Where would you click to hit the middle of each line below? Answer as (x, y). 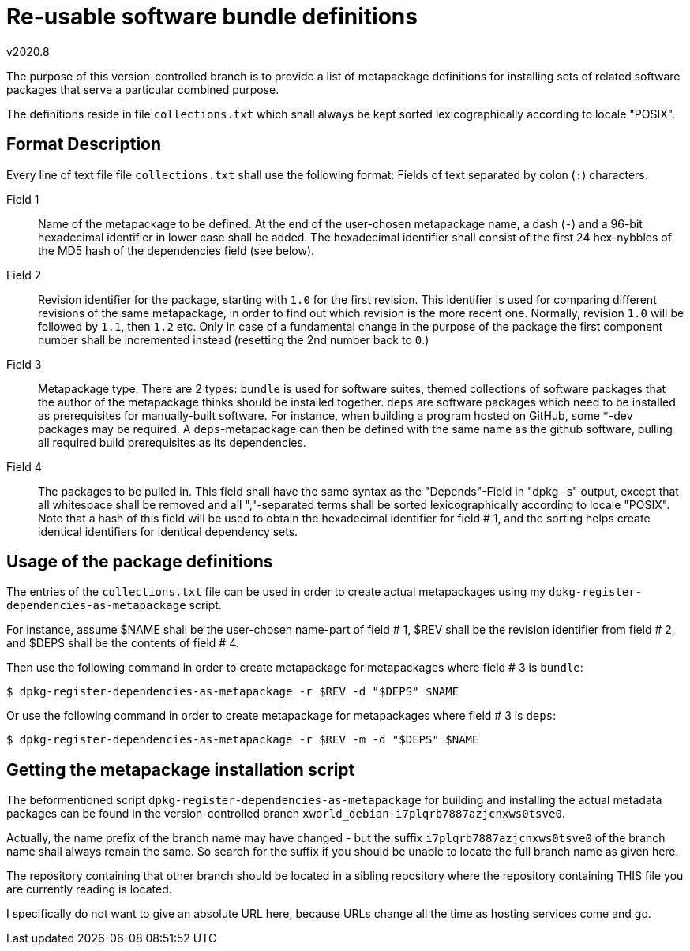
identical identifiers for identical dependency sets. (168, 531)
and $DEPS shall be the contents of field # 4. (123, 643)
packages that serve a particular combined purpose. (143, 89)
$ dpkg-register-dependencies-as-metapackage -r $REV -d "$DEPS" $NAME (233, 692)
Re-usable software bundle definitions (212, 17)
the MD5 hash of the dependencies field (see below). (176, 250)
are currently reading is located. (89, 889)
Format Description (84, 144)
